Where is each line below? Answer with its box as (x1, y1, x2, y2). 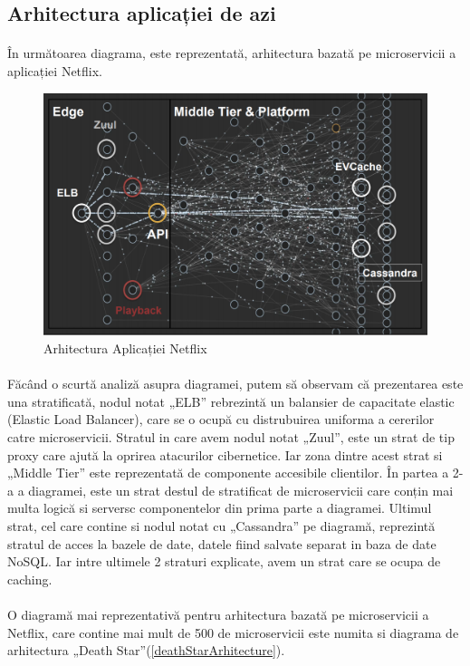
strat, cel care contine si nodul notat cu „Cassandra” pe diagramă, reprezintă (7, 516, 436, 535)
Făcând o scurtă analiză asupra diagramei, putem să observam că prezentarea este (7, 374, 464, 393)
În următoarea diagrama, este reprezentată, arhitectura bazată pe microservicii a (7, 43, 456, 63)
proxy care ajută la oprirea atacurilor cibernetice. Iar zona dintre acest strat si (7, 445, 443, 464)
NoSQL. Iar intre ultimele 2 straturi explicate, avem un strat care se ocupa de (7, 552, 441, 571)
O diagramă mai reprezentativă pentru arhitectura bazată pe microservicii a (7, 604, 429, 623)
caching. (7, 569, 53, 588)
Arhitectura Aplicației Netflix (43, 339, 207, 358)
